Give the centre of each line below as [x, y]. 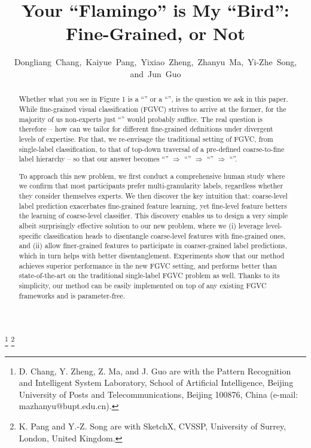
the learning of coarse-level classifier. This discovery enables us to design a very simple [153, 216]
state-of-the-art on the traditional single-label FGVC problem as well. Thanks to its [149, 275]
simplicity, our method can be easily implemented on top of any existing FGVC [143, 285]
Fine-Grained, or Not [155, 33]
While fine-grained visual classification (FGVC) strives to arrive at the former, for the [153, 109]
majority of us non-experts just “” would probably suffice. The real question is [141, 119]
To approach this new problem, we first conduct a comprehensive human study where [152, 176]
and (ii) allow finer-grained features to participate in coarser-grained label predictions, [153, 246]
